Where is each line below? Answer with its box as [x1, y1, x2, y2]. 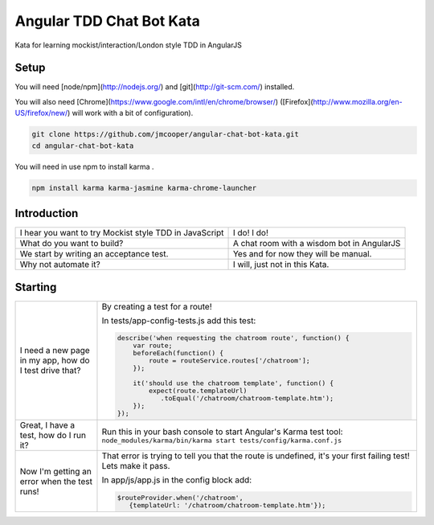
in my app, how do [19, 355, 90, 366]
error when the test [19, 475, 92, 486]
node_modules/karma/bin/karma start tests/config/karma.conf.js [101, 436, 342, 445]
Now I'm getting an [19, 466, 92, 477]
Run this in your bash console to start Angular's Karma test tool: [101, 426, 343, 437]
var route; [133, 342, 173, 350]
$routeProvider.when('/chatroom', [117, 494, 244, 502]
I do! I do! [232, 228, 269, 239]
